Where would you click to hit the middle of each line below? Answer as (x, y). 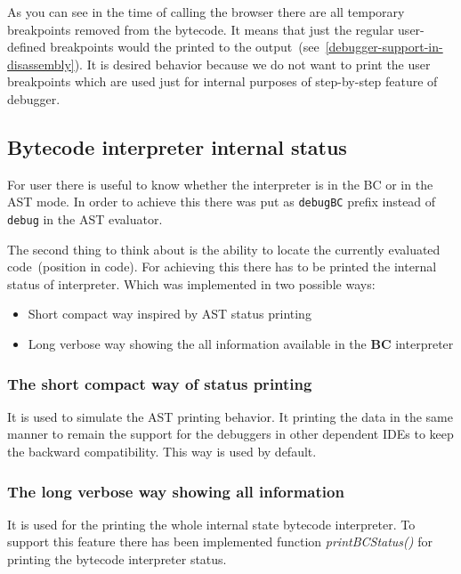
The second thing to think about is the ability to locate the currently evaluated (224, 249)
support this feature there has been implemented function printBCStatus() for (220, 542)
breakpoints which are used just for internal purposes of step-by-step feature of (222, 81)
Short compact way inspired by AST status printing (170, 314)
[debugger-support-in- (384, 47)
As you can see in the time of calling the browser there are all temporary (206, 12)
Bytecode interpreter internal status (177, 146)
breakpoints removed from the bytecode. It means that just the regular (201, 29)
